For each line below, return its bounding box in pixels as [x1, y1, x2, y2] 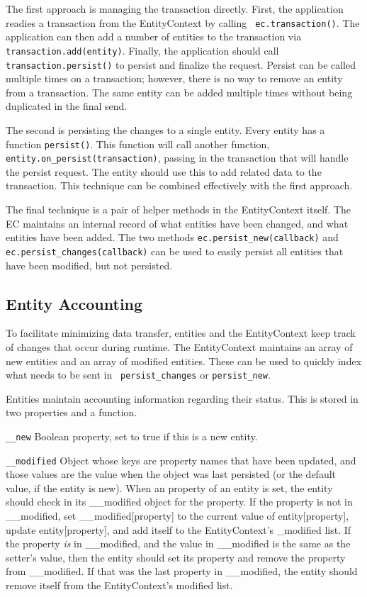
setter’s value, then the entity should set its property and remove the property [6, 549, 346, 564]
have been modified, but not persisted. [6, 257, 173, 272]
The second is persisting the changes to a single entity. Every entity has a [6, 122, 325, 137]
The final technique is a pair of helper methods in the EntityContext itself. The [6, 202, 351, 217]
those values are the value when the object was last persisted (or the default [6, 467, 337, 481]
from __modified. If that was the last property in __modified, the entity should [6, 564, 358, 579]
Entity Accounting [6, 292, 143, 314]
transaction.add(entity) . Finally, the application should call [6, 43, 279, 57]
